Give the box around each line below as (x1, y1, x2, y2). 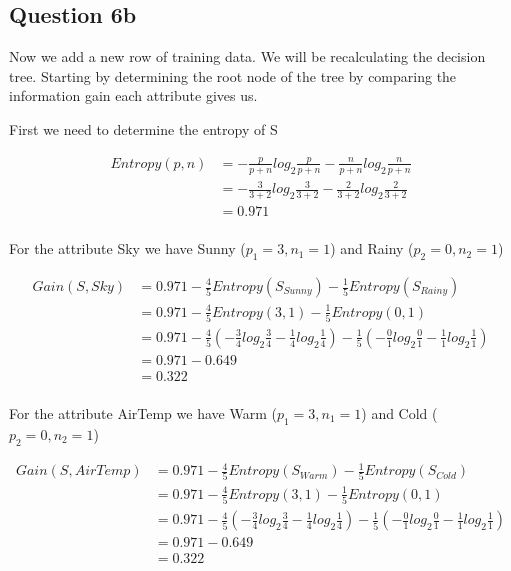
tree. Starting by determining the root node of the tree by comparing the (9, 65, 457, 86)
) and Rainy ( (330, 238, 414, 259)
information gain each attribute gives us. (9, 85, 258, 106)
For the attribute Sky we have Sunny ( (9, 238, 246, 259)
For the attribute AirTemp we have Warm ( (9, 403, 277, 423)
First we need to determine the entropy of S (9, 118, 278, 139)
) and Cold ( (361, 403, 438, 423)
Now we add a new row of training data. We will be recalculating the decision (9, 46, 486, 67)
